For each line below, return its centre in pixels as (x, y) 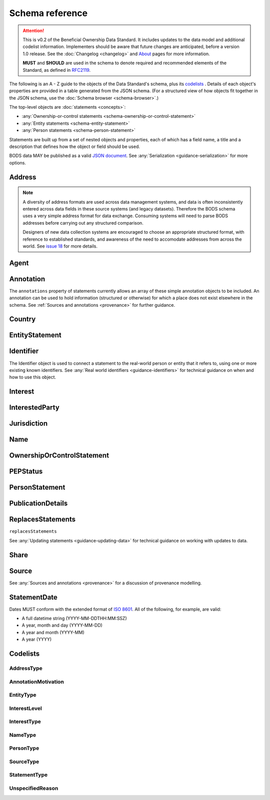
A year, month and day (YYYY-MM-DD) (62, 625)
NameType (23, 735)
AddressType (26, 668)
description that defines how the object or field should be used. (74, 147)
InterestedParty (34, 408)
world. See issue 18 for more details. (60, 246)
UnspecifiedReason (34, 788)
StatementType (28, 775)
